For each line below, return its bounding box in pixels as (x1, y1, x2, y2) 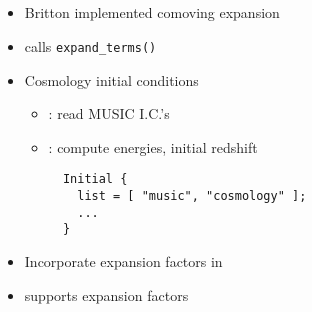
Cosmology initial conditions (24, 69, 199, 90)
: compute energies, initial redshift (48, 136, 258, 157)
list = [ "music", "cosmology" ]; (77, 189, 307, 204)
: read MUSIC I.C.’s (48, 103, 170, 124)
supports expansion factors (24, 284, 189, 305)
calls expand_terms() (24, 35, 157, 56)
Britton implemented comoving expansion (24, 2, 280, 23)
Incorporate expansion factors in (24, 251, 223, 272)
